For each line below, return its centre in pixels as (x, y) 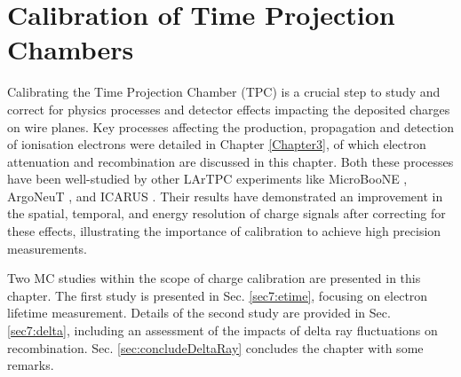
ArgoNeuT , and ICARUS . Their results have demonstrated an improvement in (225, 196)
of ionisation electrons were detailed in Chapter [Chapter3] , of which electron (217, 144)
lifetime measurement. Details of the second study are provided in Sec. (199, 313)
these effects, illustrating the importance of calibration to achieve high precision (224, 231)
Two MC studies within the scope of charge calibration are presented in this (214, 278)
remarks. (31, 365)
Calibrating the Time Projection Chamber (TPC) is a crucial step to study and (224, 92)
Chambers (71, 49)
